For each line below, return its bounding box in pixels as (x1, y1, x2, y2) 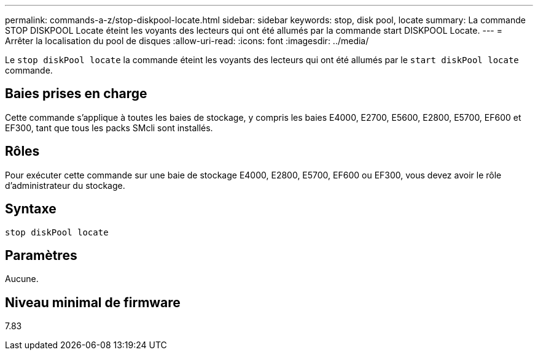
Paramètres (5, 247, 77, 263)
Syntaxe (5, 201, 57, 217)
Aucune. (5, 273, 39, 284)
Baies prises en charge (5, 86, 147, 102)
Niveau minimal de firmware (5, 294, 181, 310)
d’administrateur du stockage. (5, 180, 125, 191)
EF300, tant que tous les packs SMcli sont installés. (5, 122, 213, 133)
